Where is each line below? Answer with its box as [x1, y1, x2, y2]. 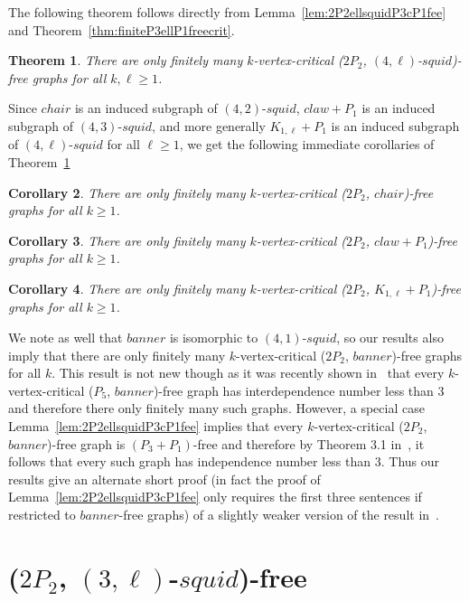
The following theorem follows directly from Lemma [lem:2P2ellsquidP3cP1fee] [8, 3, 446, 21]
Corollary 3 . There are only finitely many [8, 230, 246, 249]
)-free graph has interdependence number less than [153, 380, 434, 399]
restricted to [8, 504, 76, 523]
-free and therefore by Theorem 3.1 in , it [192, 434, 425, 453]
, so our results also [336, 328, 444, 347]
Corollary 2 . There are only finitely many [8, 183, 246, 202]
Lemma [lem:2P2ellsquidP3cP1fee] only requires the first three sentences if [8, 487, 422, 506]
